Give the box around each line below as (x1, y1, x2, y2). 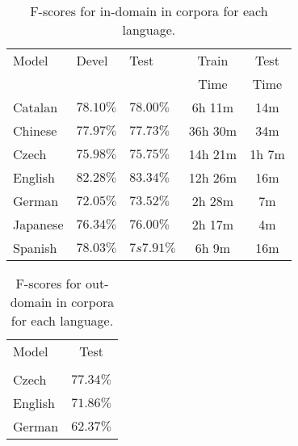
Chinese (13, 121, 57, 140)
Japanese (13, 215, 64, 234)
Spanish (13, 238, 57, 257)
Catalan (13, 98, 58, 116)
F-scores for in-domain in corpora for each (30, 2, 268, 20)
